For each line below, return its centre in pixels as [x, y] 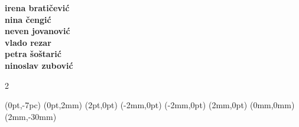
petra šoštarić [33, 54]
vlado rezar [28, 42]
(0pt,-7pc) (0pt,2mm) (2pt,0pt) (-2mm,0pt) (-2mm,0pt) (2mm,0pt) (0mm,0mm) [150, 105]
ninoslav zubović [39, 65]
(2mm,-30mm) [31, 116]
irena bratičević [37, 8]
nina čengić [28, 19]
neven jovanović [38, 31]
